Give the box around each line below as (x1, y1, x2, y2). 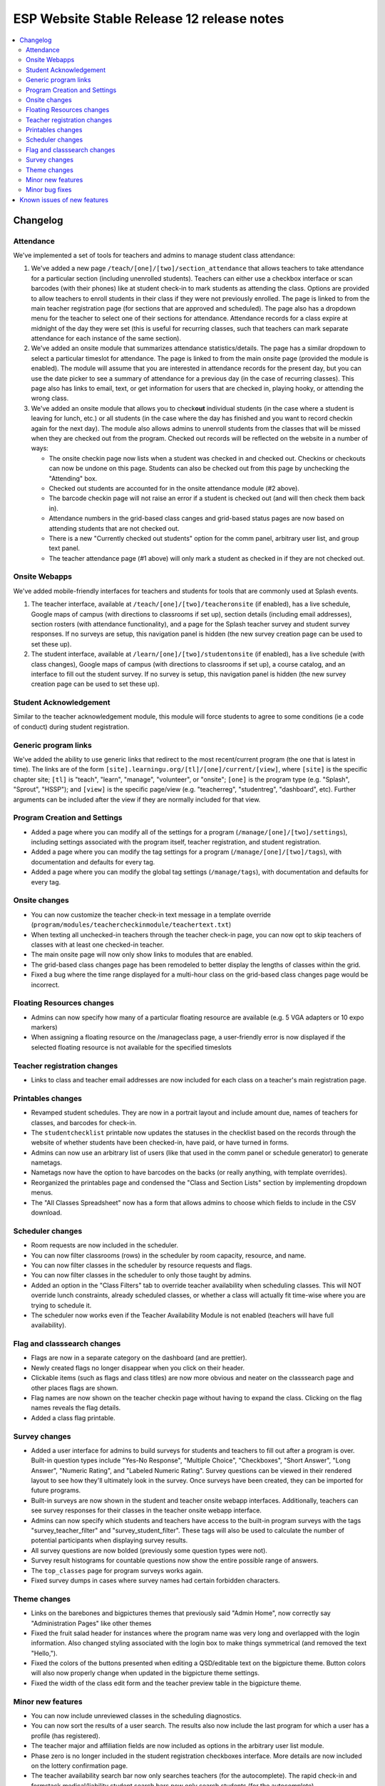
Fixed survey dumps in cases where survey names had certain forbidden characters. (31, 1576, 281, 1585)
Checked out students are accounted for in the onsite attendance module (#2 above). (48, 484, 299, 492)
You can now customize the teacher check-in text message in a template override (31, 910, 271, 919)
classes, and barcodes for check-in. (31, 1118, 137, 1127)
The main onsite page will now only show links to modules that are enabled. (31, 950, 253, 959)
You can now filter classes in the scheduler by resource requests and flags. (31, 1261, 252, 1269)
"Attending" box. (48, 474, 98, 482)
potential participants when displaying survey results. (31, 1536, 188, 1545)
